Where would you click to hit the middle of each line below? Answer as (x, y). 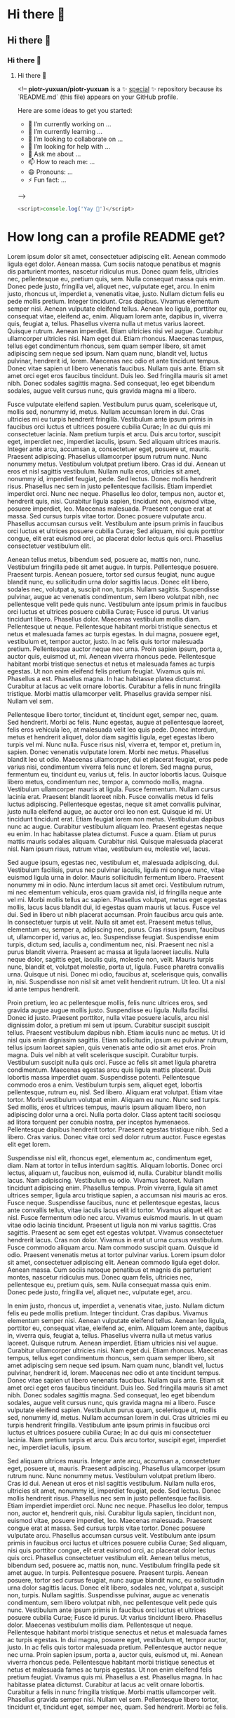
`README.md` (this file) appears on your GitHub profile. (98, 97)
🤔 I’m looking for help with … (69, 146)
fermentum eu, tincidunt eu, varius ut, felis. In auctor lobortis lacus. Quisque (117, 774)
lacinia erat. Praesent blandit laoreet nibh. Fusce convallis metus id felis (110, 796)
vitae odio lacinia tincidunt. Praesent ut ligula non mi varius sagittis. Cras (112, 1225)
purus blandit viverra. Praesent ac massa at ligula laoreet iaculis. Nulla (108, 952)
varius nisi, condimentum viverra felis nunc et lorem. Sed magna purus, (110, 767)
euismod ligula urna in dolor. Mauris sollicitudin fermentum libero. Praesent (115, 877)
